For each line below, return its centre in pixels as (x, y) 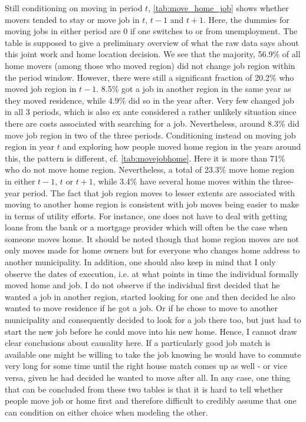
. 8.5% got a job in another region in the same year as (194, 89)
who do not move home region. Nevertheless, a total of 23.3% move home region (149, 169)
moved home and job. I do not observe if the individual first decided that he (142, 285)
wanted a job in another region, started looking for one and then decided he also (150, 296)
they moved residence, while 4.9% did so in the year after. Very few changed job (149, 100)
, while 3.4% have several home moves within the (181, 181)
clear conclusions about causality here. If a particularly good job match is (138, 343)
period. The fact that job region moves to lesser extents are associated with (159, 192)
